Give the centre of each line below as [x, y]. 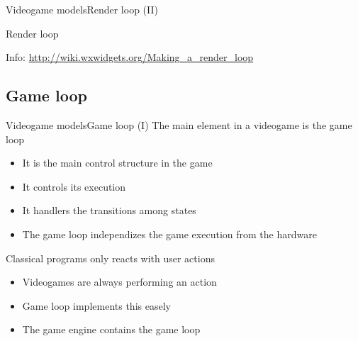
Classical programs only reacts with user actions [110, 258]
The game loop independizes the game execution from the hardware [169, 234]
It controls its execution [74, 186]
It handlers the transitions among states [109, 210]
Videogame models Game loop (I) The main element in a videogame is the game [179, 124]
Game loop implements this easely [96, 305]
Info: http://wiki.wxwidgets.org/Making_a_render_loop [130, 57]
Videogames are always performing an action [119, 282]
